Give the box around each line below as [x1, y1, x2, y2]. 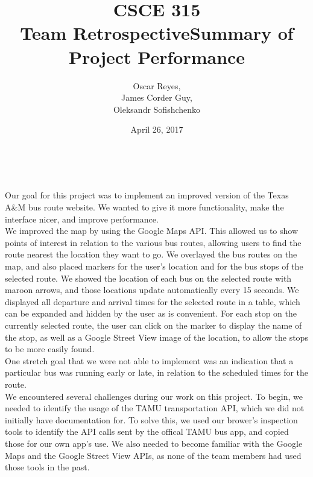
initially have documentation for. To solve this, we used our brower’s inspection [5, 413, 298, 426]
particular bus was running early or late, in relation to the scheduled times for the [5, 366, 309, 379]
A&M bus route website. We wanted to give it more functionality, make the [5, 201, 284, 213]
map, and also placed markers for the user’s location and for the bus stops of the [5, 260, 303, 273]
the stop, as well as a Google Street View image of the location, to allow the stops [5, 330, 308, 343]
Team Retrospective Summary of [20, 21, 294, 45]
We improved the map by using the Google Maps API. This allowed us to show [5, 224, 299, 237]
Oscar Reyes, [133, 79, 181, 92]
